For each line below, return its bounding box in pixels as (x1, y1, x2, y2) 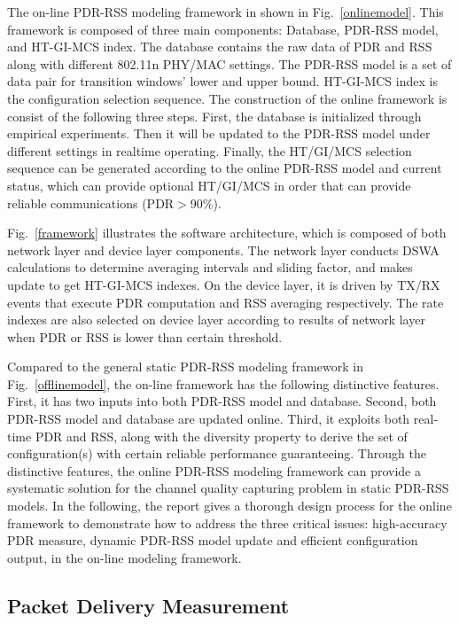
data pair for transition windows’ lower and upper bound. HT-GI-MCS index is (7, 72, 438, 90)
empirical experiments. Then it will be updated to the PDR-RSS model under (7, 124, 431, 143)
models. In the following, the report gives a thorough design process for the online (7, 496, 452, 515)
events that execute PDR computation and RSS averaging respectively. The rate (7, 292, 444, 311)
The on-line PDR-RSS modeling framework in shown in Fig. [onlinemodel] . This (7, 3, 444, 20)
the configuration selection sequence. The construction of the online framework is (7, 89, 447, 107)
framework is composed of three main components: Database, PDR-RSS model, (7, 19, 439, 38)
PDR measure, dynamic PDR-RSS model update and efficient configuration (7, 531, 418, 550)
